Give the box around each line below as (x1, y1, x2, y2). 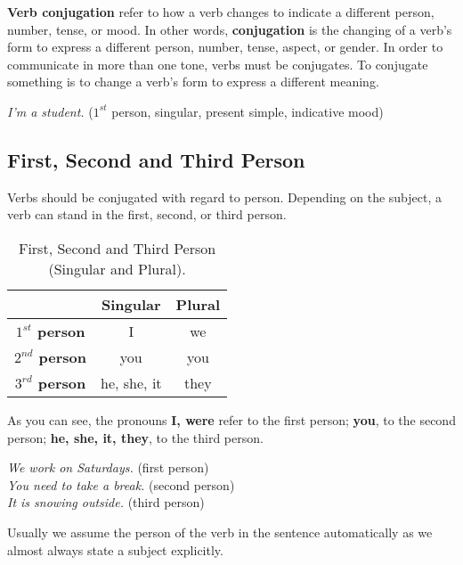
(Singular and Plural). (48, 258, 186, 279)
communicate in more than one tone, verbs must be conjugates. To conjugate (7, 54, 428, 73)
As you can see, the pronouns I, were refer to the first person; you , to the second (7, 410, 456, 429)
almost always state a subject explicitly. (7, 540, 223, 559)
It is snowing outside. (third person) (7, 493, 205, 512)
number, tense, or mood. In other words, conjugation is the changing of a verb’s (7, 20, 452, 38)
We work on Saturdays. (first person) (7, 458, 209, 477)
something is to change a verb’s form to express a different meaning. (7, 72, 379, 91)
